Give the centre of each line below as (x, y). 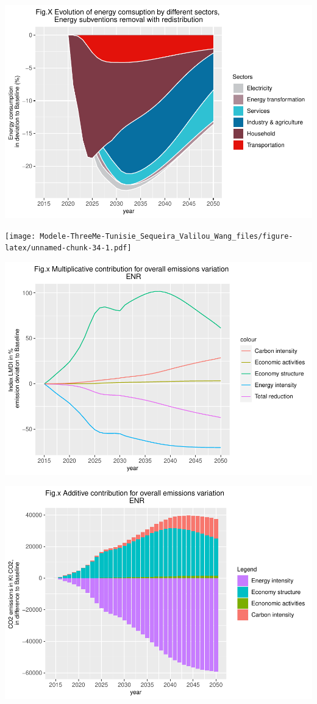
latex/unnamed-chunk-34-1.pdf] (68, 248)
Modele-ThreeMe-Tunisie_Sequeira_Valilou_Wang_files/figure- (166, 236)
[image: (20, 236)
